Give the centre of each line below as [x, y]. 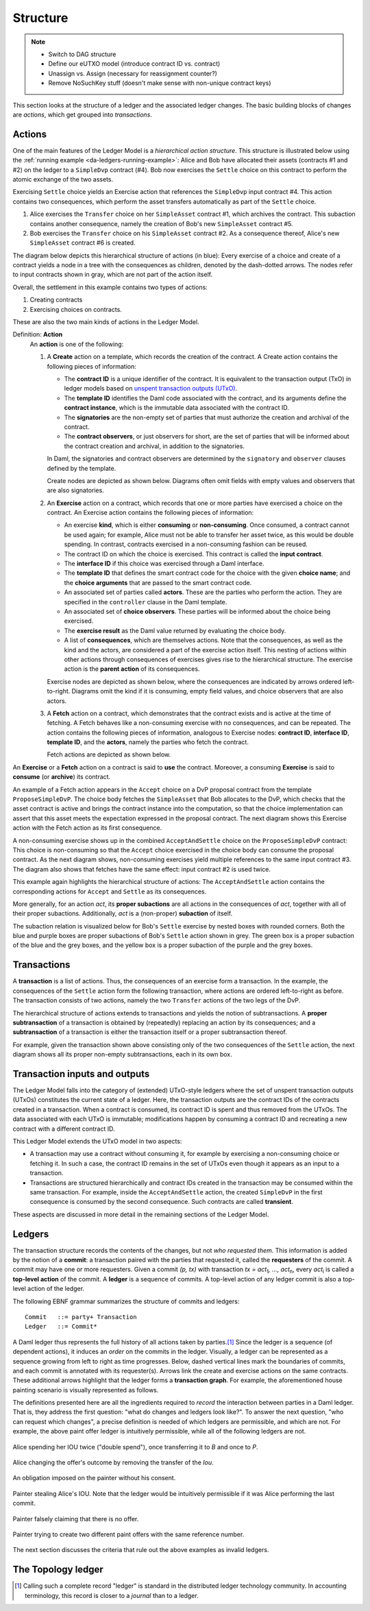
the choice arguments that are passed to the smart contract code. [158, 582]
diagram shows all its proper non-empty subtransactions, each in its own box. [122, 1055]
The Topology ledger [58, 1570]
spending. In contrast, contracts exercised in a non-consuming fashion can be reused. [186, 544]
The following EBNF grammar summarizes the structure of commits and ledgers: [126, 1301]
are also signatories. [75, 491]
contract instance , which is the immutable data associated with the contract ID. [176, 408]
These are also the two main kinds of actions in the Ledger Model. [106, 322]
